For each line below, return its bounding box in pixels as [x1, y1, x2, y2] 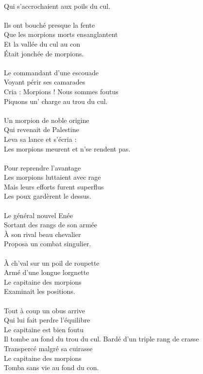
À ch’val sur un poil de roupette [4, 257, 100, 268]
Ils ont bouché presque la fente [4, 19, 95, 30]
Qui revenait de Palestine [4, 124, 79, 135]
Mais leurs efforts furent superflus [4, 181, 104, 191]
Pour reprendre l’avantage [4, 162, 81, 172]
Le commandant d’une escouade [4, 67, 99, 77]
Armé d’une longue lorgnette [4, 267, 89, 277]
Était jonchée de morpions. [4, 48, 84, 58]
